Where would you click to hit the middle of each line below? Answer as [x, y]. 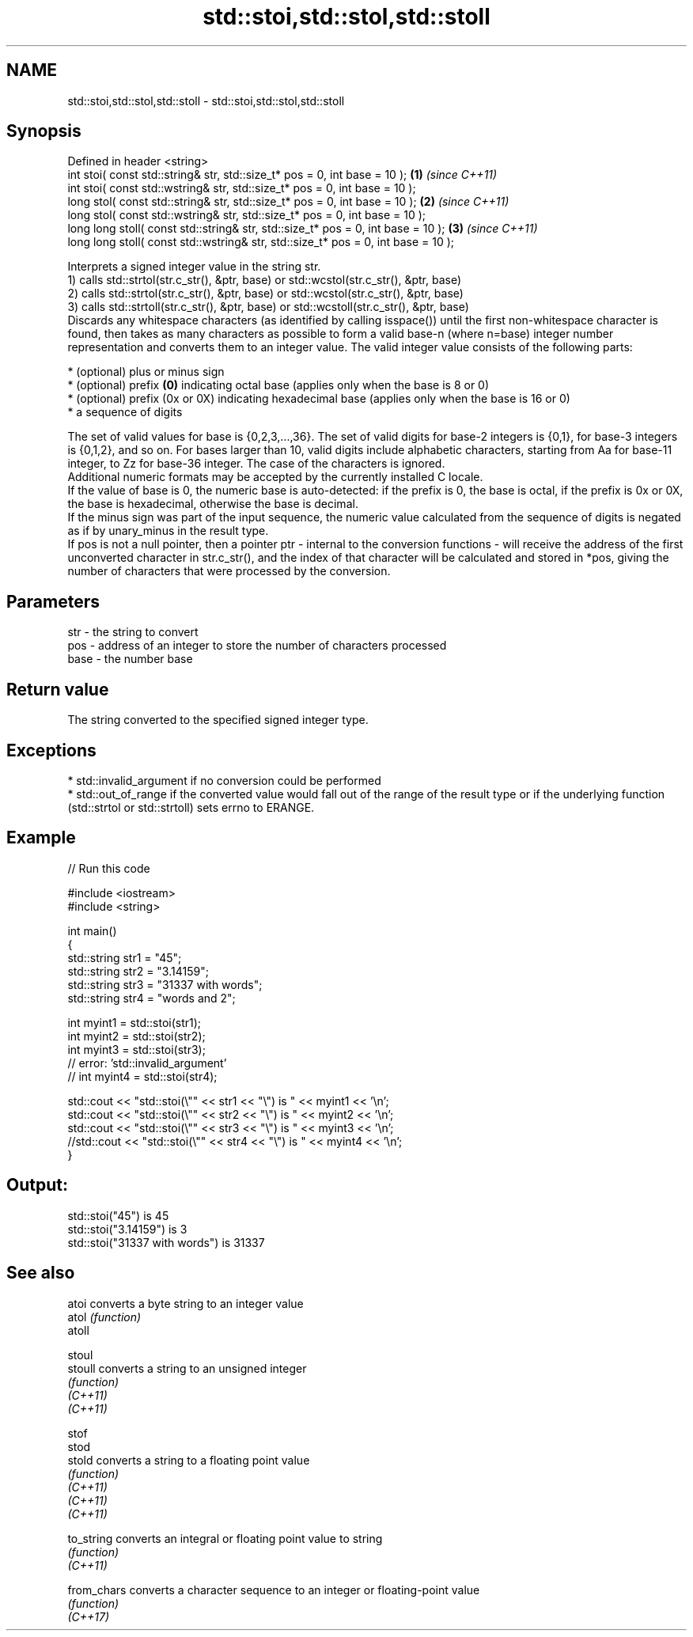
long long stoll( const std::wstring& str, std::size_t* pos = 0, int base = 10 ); [261, 242]
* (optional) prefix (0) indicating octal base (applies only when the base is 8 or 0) [278, 385]
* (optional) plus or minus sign [146, 372]
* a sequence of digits [125, 412]
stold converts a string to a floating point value [189, 1460]
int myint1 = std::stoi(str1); [134, 1022]
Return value [58, 689]
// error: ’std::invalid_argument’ [147, 1063]
